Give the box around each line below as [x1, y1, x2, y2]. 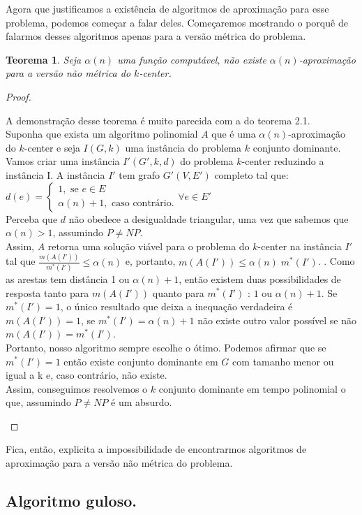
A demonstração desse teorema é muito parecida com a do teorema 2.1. [6, 113, 310, 127]
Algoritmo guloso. [6, 490, 137, 512]
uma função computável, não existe [117, 52, 266, 66]
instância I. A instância [6, 167, 105, 182]
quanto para [152, 285, 204, 300]
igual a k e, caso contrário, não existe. [6, 368, 167, 382]
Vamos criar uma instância [6, 154, 120, 168]
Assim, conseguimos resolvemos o [6, 381, 148, 396]
